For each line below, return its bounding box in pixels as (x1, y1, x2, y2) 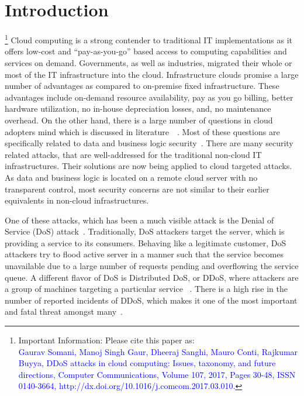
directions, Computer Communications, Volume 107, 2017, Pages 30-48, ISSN (18, 368, 296, 380)
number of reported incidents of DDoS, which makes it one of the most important (5, 294, 298, 306)
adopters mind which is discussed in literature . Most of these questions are (5, 125, 280, 137)
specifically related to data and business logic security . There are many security (5, 137, 293, 149)
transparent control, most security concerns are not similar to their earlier (5, 182, 270, 195)
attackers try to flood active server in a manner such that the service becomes (5, 248, 284, 260)
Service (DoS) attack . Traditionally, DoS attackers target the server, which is (5, 225, 285, 237)
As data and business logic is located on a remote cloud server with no (5, 171, 258, 183)
